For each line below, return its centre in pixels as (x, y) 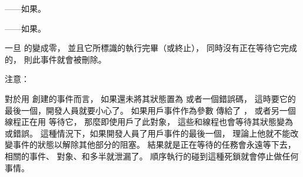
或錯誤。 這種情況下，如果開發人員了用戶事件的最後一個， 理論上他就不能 (148, 133)
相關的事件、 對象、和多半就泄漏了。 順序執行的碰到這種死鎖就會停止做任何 (152, 156)
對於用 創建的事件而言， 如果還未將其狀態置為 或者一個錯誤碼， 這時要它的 (150, 98)
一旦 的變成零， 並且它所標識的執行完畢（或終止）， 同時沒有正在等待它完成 (151, 48)
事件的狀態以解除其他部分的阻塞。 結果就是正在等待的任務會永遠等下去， (154, 144)
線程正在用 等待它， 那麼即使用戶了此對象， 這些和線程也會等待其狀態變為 (149, 122)
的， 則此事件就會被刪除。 (56, 59)
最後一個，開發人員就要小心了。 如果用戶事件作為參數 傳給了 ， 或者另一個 (150, 110)
